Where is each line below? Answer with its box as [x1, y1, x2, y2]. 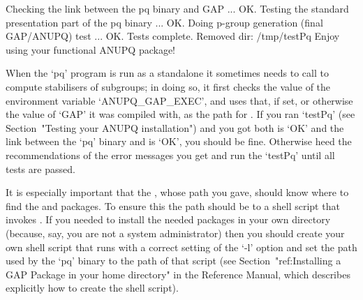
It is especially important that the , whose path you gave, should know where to [6, 185, 349, 200]
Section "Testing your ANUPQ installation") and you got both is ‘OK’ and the [6, 120, 344, 135]
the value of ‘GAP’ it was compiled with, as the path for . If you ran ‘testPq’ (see [6, 107, 355, 121]
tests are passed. [6, 161, 75, 176]
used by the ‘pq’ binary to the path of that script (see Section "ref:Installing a [6, 253, 341, 268]
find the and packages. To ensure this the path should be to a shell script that [6, 198, 340, 213]
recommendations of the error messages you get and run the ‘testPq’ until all [6, 147, 335, 162]
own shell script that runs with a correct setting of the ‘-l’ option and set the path [6, 239, 357, 254]
